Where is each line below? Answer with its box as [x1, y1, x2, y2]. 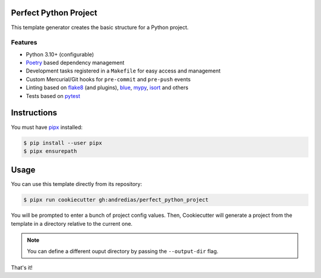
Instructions [11, 108, 58, 118]
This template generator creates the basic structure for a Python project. [11, 24, 189, 31]
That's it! [11, 264, 33, 271]
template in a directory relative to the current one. [11, 220, 133, 227]
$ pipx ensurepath [23, 147, 77, 154]
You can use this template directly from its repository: [11, 181, 142, 188]
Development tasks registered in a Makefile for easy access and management [26, 67, 221, 74]
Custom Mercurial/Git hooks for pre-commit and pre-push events [26, 75, 191, 83]
